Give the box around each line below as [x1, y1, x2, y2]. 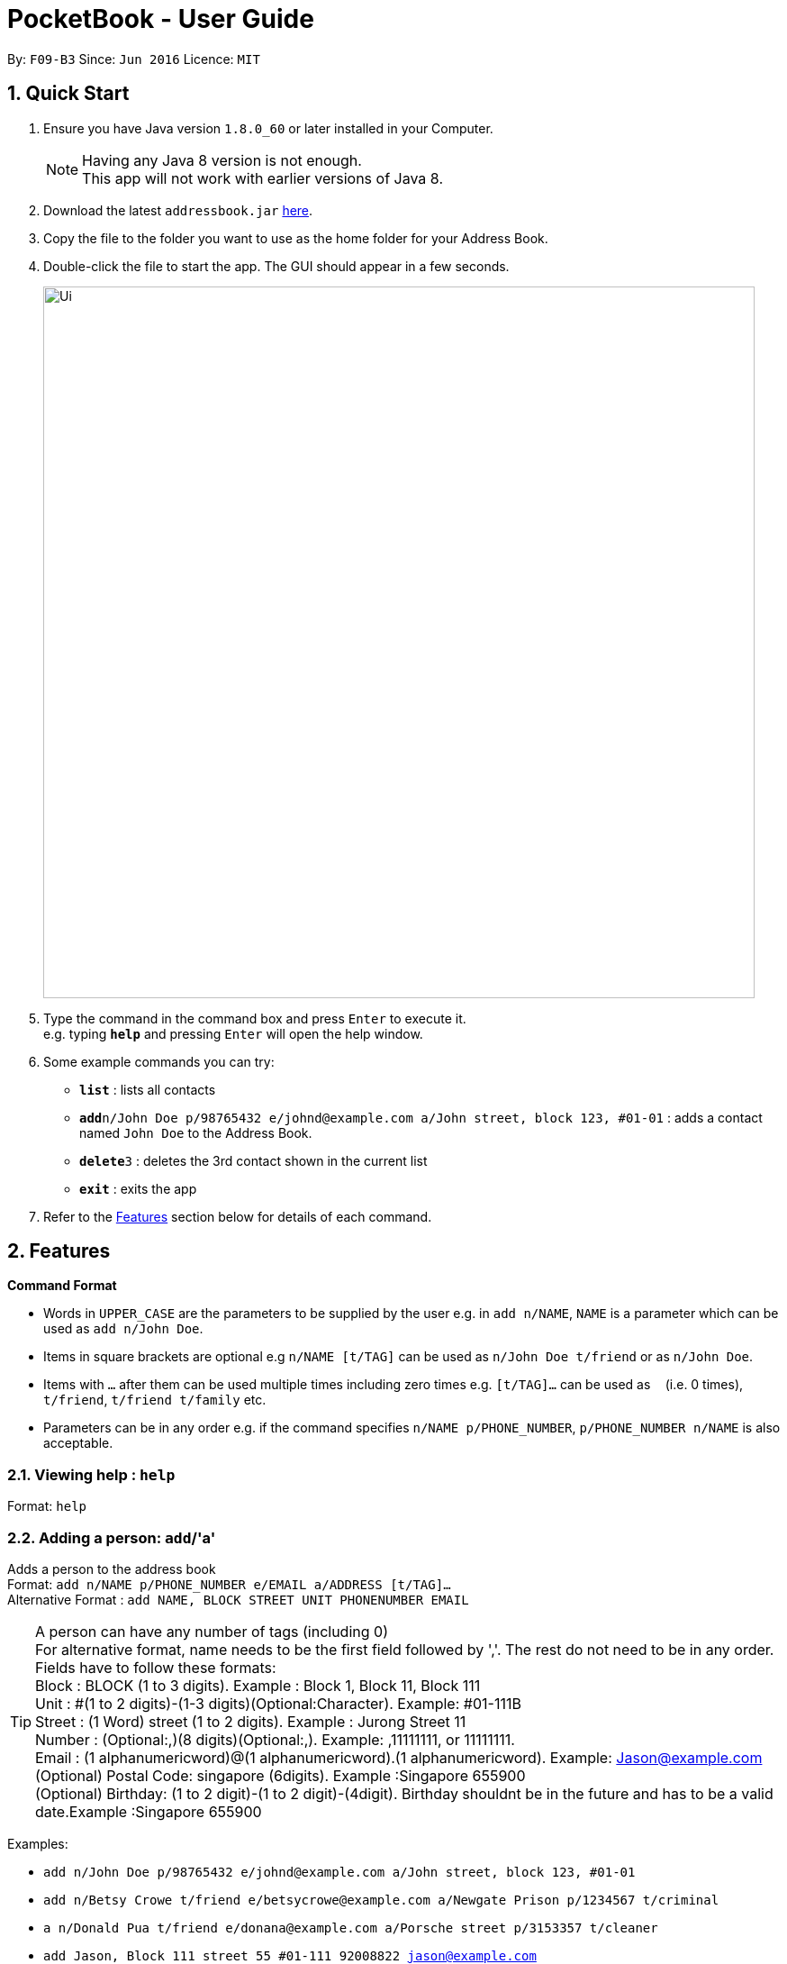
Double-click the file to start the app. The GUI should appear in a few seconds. [43, 258, 510, 274]
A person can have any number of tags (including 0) [35, 1622, 388, 1641]
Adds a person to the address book [7, 1560, 216, 1577]
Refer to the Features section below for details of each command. [43, 1208, 432, 1224]
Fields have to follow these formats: [35, 1658, 276, 1677]
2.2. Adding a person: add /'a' [7, 1528, 216, 1547]
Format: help [7, 1498, 86, 1514]
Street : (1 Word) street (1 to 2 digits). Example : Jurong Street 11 [35, 1712, 466, 1731]
